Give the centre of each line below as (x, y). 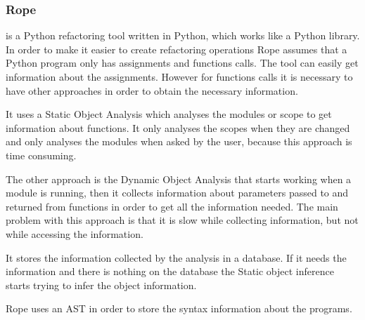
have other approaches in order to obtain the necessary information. (152, 90)
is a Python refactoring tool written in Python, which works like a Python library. (183, 35)
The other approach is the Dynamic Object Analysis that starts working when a (179, 179)
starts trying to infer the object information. (101, 285)
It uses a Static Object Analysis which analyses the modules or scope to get (169, 114)
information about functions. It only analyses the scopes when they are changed (178, 127)
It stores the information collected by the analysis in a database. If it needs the (176, 257)
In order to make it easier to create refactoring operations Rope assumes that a (177, 49)
